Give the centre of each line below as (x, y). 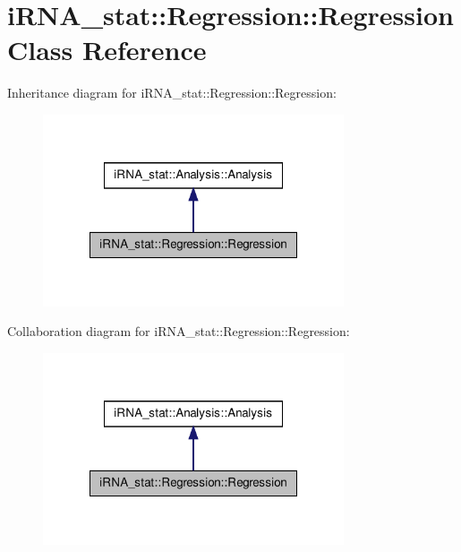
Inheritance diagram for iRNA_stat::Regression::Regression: (172, 93)
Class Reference (107, 50)
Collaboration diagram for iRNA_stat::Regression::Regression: (179, 331)
